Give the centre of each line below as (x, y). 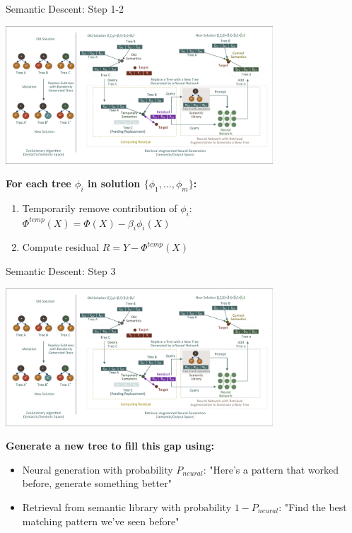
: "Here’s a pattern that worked (271, 469)
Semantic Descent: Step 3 (61, 271)
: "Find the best (313, 506)
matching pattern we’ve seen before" (101, 521)
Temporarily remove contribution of (100, 207)
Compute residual (61, 247)
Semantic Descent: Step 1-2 (65, 8)
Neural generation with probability (98, 469)
